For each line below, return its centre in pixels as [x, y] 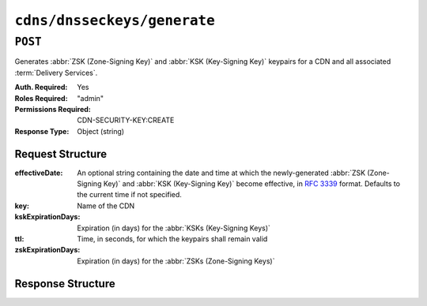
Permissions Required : [53, 109]
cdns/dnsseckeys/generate [115, 21]
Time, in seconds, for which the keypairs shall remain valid [172, 239]
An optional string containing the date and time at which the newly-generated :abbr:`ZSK [221, 173]
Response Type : [42, 131]
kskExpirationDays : [47, 217]
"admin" [91, 98]
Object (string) [101, 131]
